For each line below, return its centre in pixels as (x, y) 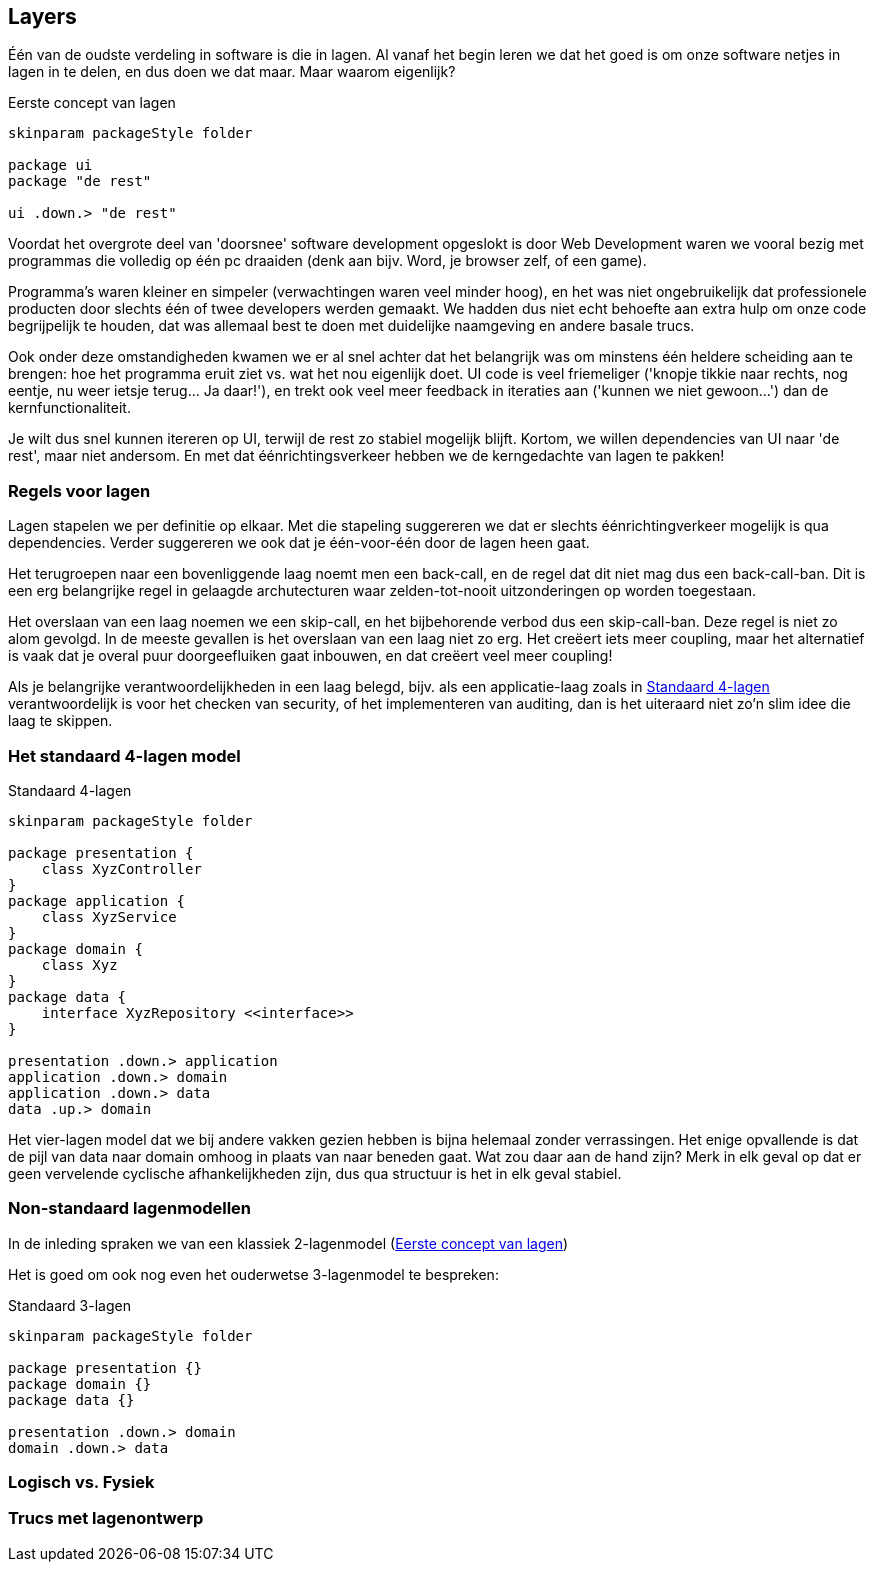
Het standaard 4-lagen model (124, 755)
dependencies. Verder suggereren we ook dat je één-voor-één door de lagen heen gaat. (299, 543)
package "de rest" (80, 181)
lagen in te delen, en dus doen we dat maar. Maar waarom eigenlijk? (232, 72)
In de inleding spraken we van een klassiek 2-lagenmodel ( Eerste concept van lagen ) (288, 1243)
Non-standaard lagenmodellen (130, 1208)
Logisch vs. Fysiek (81, 1482)
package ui (50, 165)
